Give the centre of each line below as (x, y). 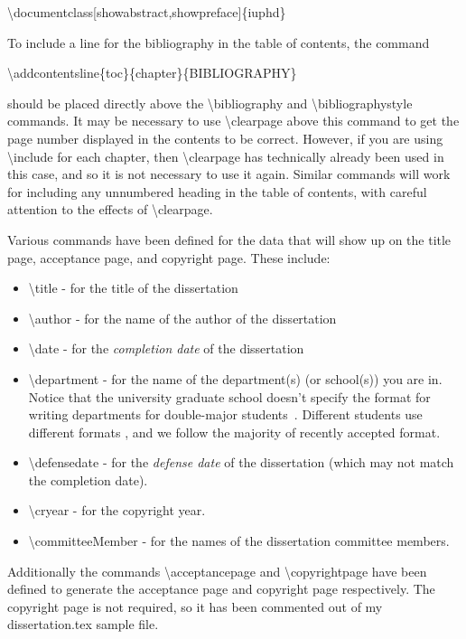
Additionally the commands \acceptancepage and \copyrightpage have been (217, 571)
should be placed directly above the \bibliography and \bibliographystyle (210, 103)
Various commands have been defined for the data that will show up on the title (229, 239)
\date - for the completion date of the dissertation (166, 348)
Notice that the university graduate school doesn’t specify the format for (229, 396)
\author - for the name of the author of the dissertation (182, 318)
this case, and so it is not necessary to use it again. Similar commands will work (229, 174)
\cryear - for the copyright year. (117, 510)
